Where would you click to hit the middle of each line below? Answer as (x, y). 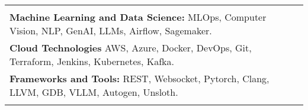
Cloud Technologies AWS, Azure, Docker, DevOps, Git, (131, 48)
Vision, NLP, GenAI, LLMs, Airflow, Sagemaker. (111, 30)
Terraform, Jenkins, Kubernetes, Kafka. (92, 61)
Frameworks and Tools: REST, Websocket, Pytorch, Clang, (139, 78)
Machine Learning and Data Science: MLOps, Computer (138, 17)
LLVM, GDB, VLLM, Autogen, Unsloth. (94, 92)
